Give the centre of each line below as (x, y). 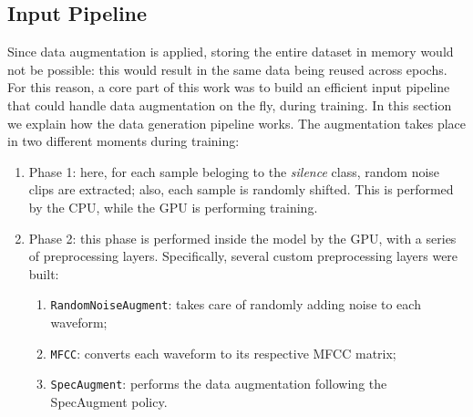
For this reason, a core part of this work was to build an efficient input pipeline (229, 87)
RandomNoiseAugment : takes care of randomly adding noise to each (236, 304)
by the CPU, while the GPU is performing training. (173, 207)
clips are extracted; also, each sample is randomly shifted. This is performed (241, 189)
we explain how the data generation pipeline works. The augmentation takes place (237, 123)
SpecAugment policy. (109, 401)
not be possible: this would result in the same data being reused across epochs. (227, 69)
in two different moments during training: (123, 141)
